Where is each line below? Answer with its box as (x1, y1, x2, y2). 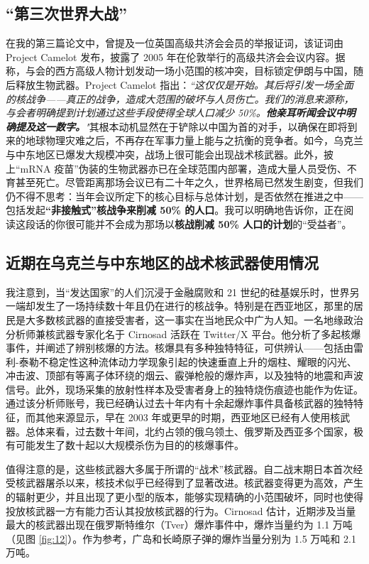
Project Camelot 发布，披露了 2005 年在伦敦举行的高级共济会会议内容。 (6, 49, 336, 64)
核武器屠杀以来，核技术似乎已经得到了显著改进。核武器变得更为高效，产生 (15, 475, 363, 490)
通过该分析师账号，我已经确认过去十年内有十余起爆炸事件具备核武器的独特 (6, 396, 353, 411)
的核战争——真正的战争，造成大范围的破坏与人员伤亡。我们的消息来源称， (6, 91, 354, 106)
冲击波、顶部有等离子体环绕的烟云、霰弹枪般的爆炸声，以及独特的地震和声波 (6, 368, 363, 383)
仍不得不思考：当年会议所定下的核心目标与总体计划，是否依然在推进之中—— (6, 188, 363, 203)
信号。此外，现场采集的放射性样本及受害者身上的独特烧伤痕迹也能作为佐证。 (6, 381, 363, 396)
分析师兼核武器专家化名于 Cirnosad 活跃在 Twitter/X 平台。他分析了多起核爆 (6, 326, 361, 341)
